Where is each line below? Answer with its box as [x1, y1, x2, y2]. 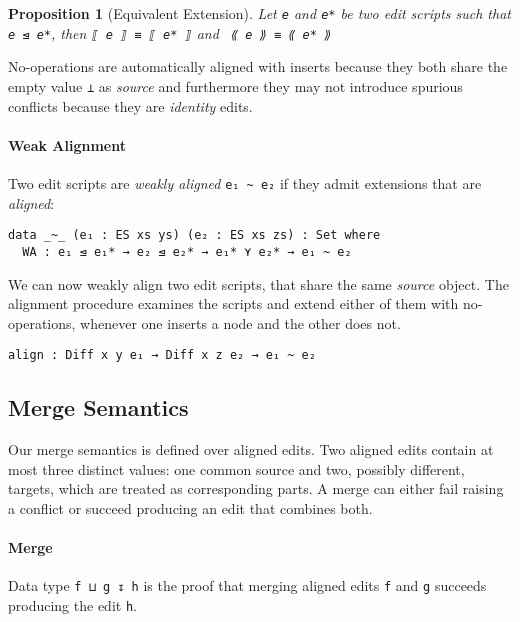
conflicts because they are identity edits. [8, 95, 253, 116]
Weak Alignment [8, 134, 127, 155]
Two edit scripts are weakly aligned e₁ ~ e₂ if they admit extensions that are [8, 172, 482, 193]
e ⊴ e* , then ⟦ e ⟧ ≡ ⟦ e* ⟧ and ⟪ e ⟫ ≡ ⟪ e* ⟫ [8, 22, 332, 43]
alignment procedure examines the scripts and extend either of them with [8, 293, 459, 314]
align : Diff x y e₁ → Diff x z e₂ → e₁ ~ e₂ [8, 348, 316, 363]
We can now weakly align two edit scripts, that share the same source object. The [8, 273, 509, 294]
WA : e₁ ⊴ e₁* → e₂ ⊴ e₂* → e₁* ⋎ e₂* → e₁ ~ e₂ [22, 244, 352, 259]
